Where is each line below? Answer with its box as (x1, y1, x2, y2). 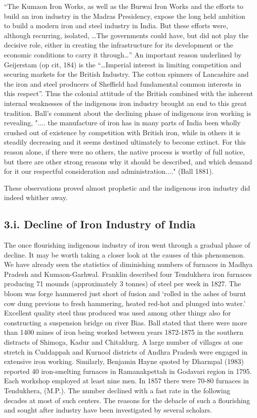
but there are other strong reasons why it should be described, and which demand (4, 156, 252, 166)
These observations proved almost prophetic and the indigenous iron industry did (4, 182, 251, 193)
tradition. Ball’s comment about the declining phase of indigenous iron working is (4, 107, 251, 118)
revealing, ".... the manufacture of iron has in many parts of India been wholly (4, 117, 241, 128)
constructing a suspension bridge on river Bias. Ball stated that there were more (4, 317, 247, 327)
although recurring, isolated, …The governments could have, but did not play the (4, 30, 249, 40)
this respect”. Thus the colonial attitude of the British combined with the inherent (4, 88, 253, 99)
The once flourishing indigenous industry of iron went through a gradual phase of (4, 240, 250, 250)
